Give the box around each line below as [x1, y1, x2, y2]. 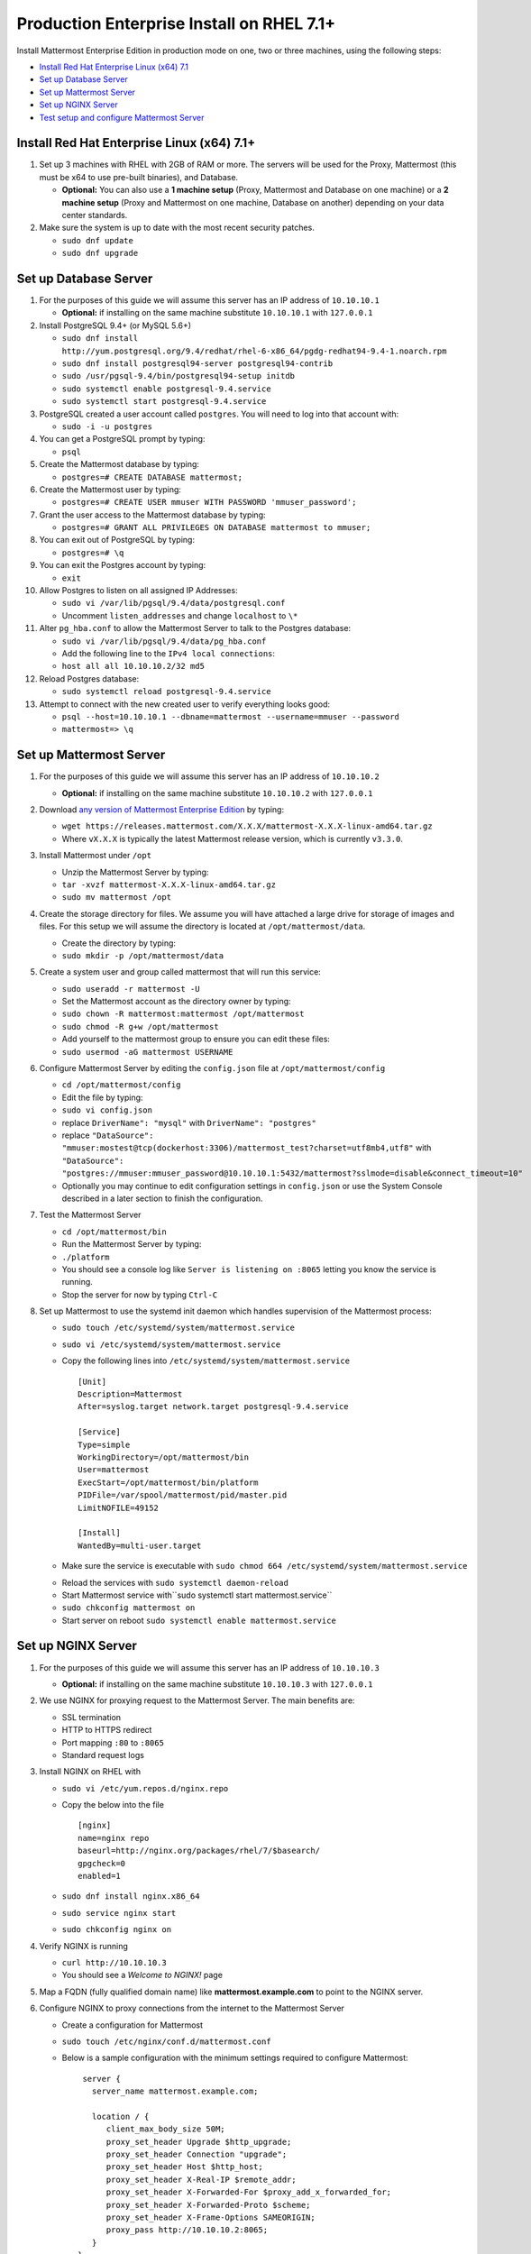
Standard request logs [61, 1749, 144, 1760]
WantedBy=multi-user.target [78, 1540, 202, 1551]
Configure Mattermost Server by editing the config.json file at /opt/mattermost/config [39, 1063, 386, 1074]
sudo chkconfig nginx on [61, 1925, 171, 1935]
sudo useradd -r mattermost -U [61, 984, 200, 994]
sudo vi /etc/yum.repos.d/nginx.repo [61, 1783, 229, 1793]
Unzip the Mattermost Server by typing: [61, 866, 209, 877]
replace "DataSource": [61, 1130, 154, 1141]
